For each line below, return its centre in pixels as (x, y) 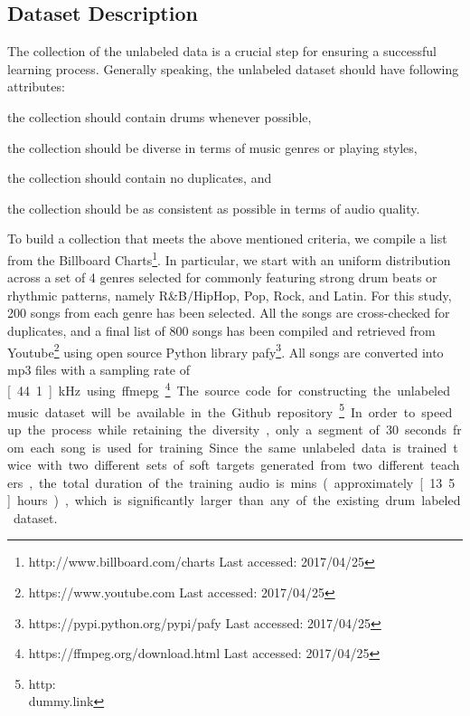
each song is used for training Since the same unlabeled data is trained (239, 447)
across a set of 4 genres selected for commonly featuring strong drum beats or (222, 277)
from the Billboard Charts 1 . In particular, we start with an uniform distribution (229, 258)
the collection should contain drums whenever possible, (160, 116)
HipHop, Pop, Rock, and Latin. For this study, (322, 295)
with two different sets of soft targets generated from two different (231, 465)
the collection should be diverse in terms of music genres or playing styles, (212, 147)
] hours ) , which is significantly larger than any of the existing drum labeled (234, 500)
